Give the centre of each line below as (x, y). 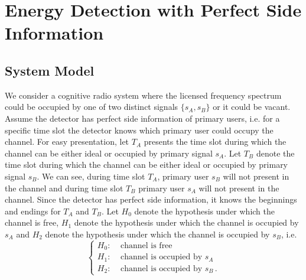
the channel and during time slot (64, 188)
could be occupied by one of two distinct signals (92, 107)
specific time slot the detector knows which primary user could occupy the (139, 130)
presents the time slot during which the (215, 141)
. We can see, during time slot (91, 176)
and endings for (33, 211)
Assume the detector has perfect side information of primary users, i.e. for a (142, 118)
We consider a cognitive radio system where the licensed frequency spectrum (143, 95)
